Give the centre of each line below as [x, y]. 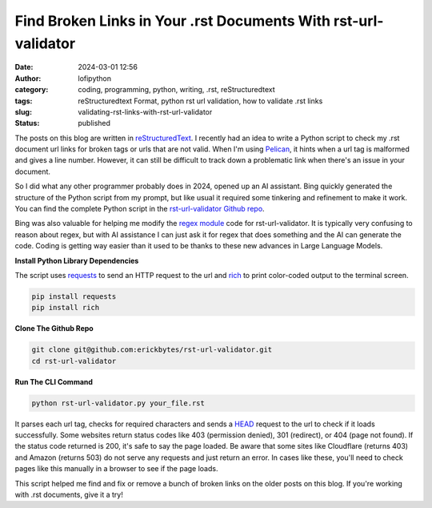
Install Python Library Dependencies [77, 260]
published [94, 123]
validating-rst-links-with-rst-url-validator [145, 111]
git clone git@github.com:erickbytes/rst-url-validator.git [152, 350]
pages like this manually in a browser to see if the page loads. [116, 469]
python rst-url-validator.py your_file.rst [118, 403]
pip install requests [74, 296]
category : [32, 90]
